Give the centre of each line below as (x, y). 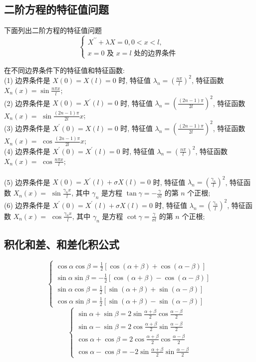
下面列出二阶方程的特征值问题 (53, 30)
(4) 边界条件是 (27, 151)
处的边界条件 (155, 53)
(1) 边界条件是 (27, 80)
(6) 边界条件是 (27, 205)
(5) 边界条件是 (27, 182)
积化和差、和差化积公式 (62, 244)
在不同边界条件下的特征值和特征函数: (64, 70)
